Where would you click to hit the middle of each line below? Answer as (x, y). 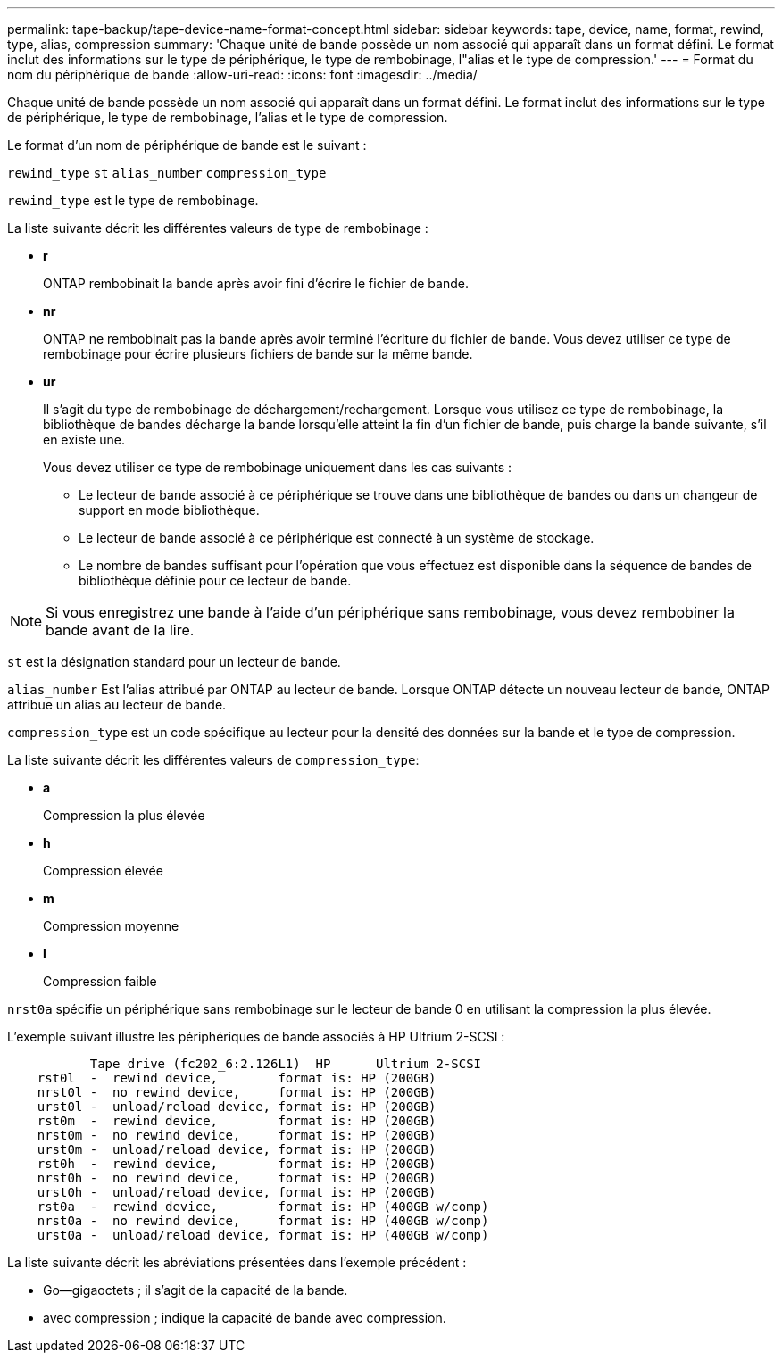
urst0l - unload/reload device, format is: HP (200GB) (237, 1107)
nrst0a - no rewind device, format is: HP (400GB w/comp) (263, 1221)
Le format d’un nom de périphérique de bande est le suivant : (187, 145)
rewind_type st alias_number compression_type (167, 173)
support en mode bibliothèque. (169, 510)
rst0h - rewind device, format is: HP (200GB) (237, 1164)
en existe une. (84, 440)
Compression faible (100, 981)
